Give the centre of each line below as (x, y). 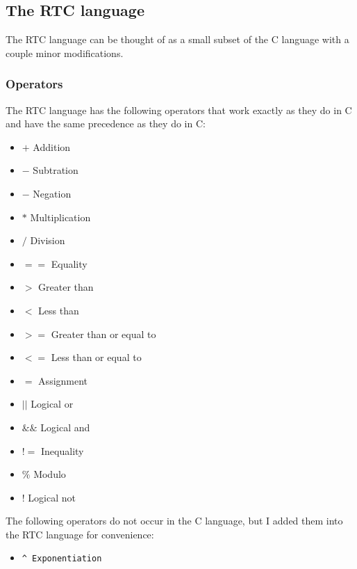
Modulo (50, 474)
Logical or (52, 404)
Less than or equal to (96, 357)
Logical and (65, 427)
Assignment (63, 380)
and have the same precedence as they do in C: (106, 123)
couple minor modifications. (65, 53)
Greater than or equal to (103, 334)
